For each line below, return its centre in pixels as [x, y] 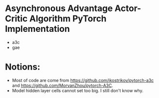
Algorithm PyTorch [68, 19]
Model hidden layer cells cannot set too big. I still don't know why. [78, 90]
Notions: [22, 67]
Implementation [37, 29]
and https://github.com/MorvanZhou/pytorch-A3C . [63, 85]
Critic [16, 19]
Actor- [128, 8]
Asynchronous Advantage [59, 8]
